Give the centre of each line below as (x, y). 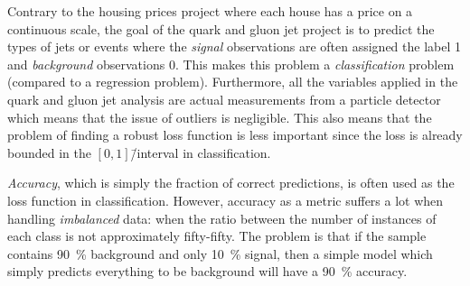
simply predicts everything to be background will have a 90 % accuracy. (207, 271)
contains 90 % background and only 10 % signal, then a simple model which (220, 253)
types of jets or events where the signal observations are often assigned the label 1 (234, 46)
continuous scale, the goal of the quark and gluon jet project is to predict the (221, 28)
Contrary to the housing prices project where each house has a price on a (210, 11)
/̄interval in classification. (201, 152)
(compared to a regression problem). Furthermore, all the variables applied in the (233, 82)
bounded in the (49, 152)
